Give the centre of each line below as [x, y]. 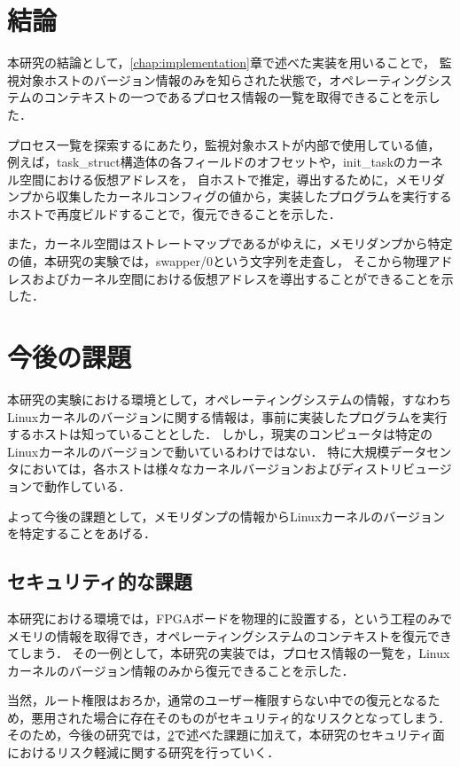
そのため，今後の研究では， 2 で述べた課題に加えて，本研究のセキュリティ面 [226, 735]
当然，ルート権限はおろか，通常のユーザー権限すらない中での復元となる [218, 700]
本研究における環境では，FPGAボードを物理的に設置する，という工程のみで [230, 618]
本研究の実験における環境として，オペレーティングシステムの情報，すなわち [230, 399]
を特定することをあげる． [82, 533]
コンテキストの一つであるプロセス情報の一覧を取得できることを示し [242, 97]
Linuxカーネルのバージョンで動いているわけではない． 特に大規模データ [217, 451]
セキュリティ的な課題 [100, 581]
